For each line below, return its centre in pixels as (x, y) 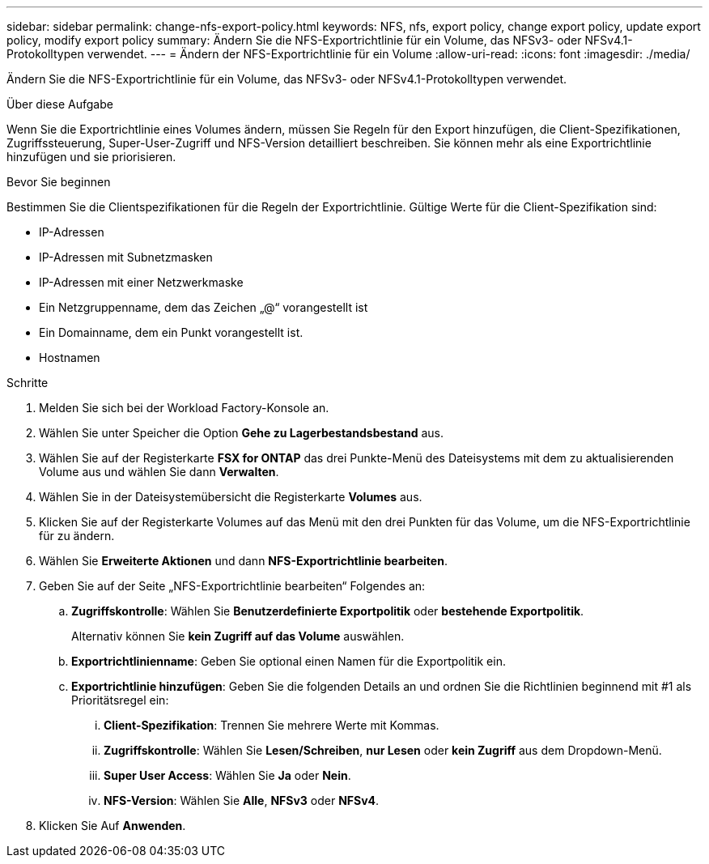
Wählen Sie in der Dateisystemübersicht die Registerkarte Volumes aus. (231, 497)
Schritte (28, 383)
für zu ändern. (77, 536)
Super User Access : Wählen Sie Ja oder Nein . (227, 775)
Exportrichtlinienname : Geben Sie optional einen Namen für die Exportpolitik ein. (289, 661)
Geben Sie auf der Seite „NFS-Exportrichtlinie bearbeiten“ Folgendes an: (232, 586)
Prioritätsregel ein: (120, 700)
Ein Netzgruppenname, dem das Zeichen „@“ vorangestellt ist (204, 307)
